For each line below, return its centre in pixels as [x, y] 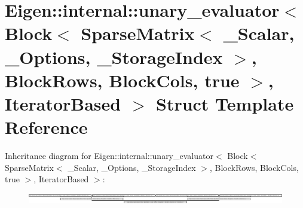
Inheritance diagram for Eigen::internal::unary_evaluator [109, 156]
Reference [46, 127]
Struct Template [225, 103]
